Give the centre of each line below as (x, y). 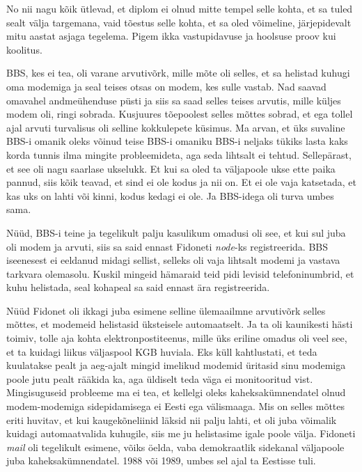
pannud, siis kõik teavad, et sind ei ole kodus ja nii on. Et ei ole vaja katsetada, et (182, 182)
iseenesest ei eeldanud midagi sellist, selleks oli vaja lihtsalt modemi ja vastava (173, 260)
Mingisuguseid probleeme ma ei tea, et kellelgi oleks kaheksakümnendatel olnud (176, 392)
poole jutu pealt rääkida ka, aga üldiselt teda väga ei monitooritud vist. (160, 378)
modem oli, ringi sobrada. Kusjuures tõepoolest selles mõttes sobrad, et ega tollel (180, 114)
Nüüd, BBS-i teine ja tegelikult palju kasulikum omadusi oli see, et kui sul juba (176, 232)
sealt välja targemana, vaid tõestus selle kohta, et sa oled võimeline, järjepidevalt (179, 22)
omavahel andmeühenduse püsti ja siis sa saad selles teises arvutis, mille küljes (174, 100)
